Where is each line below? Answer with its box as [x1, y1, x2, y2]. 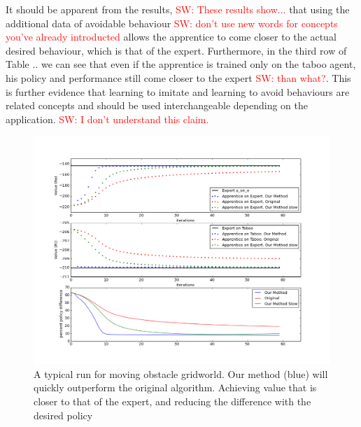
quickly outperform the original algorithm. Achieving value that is [34, 380, 317, 395]
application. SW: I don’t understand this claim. [6, 111, 209, 126]
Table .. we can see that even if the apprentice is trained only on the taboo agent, [6, 57, 356, 71]
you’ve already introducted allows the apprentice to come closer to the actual [6, 29, 337, 44]
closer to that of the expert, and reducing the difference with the [34, 393, 311, 408]
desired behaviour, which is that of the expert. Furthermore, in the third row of [6, 43, 347, 57]
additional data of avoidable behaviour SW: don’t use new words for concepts [6, 15, 338, 30]
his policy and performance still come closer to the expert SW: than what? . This [6, 70, 351, 85]
